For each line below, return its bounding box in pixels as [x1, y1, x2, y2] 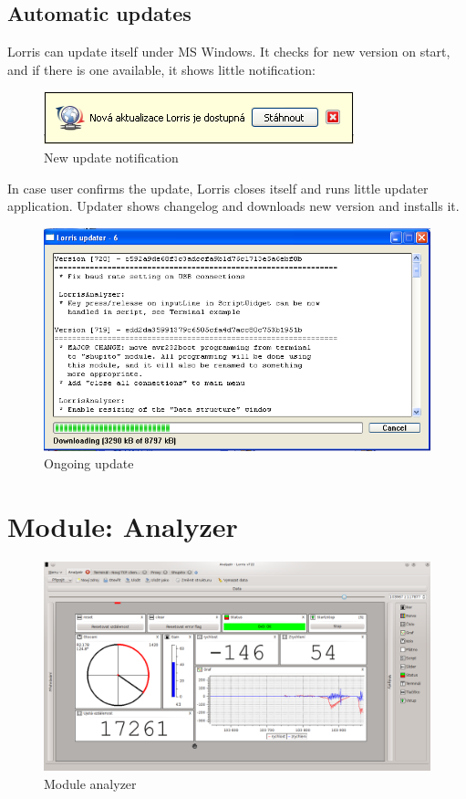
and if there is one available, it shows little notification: [7, 59, 316, 79]
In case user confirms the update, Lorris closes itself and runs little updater [7, 178, 429, 197]
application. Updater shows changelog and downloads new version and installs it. [7, 196, 460, 216]
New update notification [44, 147, 179, 166]
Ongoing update [44, 454, 134, 473]
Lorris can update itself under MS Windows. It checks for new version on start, [7, 42, 450, 61]
